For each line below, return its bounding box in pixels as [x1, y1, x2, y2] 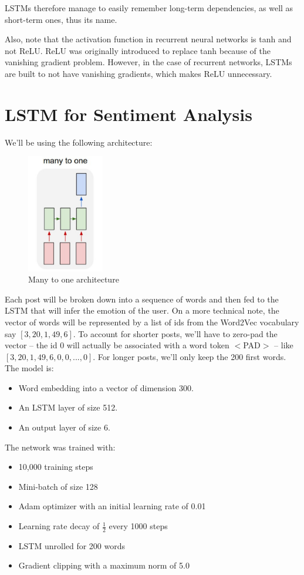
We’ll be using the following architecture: [5, 136, 153, 148]
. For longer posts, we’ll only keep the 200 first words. [93, 350, 286, 362]
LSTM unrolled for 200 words [18, 539, 126, 552]
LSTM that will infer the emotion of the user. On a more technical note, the [5, 304, 279, 317]
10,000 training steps [18, 460, 93, 473]
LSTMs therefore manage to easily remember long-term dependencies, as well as [5, 2, 293, 14]
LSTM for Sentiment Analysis [5, 102, 252, 126]
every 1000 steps [109, 520, 168, 532]
